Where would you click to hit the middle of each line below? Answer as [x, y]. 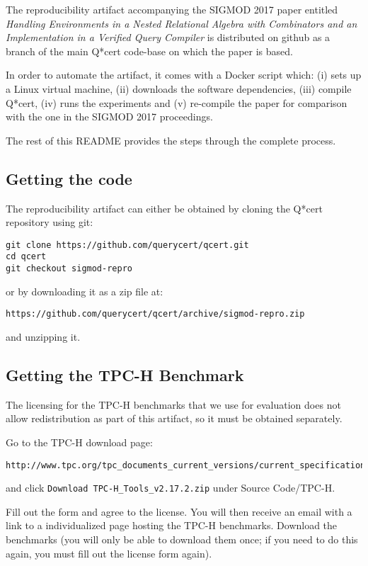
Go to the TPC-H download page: [79, 442]
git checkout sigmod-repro [69, 269]
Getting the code [69, 178]
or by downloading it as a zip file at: [85, 291]
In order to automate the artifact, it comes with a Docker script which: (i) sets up [184, 75]
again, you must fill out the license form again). [109, 553]
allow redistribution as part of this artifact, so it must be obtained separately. [174, 418]
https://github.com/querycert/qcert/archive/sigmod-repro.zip [155, 314]
